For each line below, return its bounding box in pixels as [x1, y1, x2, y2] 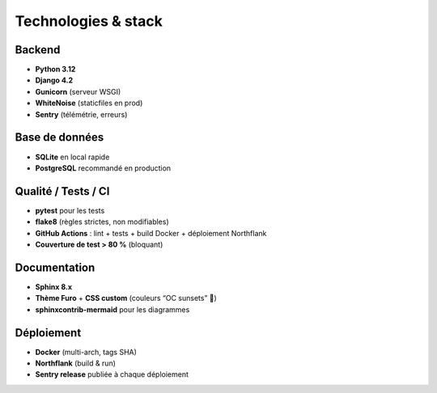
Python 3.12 [35, 65, 76, 74]
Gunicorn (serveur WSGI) [35, 87, 121, 96]
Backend [15, 43, 61, 57]
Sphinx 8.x [35, 281, 73, 291]
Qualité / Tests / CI [15, 184, 110, 198]
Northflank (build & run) [35, 358, 117, 368]
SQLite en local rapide [35, 152, 110, 162]
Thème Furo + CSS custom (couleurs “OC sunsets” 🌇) [35, 294, 218, 303]
